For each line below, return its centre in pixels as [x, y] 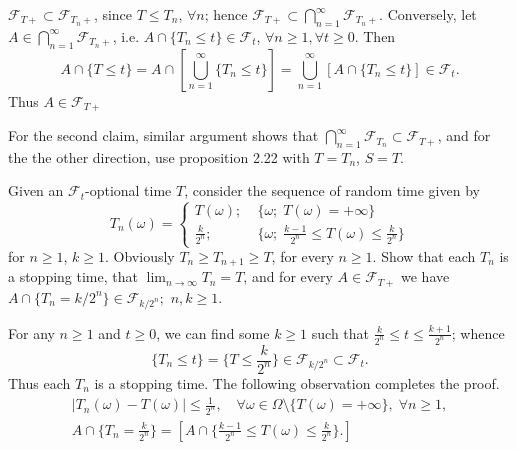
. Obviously [140, 256]
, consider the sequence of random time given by [332, 190]
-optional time [128, 190]
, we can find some [213, 332]
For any [31, 332]
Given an [36, 190]
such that [340, 332]
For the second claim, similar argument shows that [163, 135]
